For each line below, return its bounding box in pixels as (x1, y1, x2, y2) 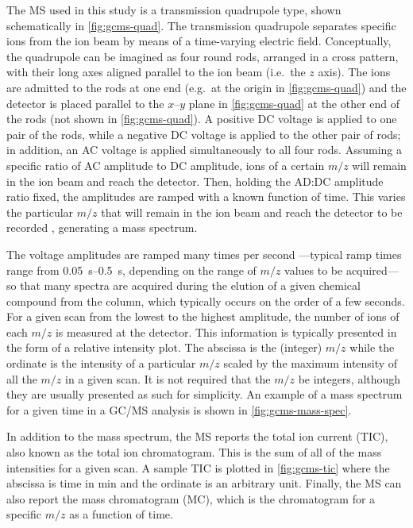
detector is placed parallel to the (6, 94, 164, 111)
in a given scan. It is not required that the (65, 370, 271, 387)
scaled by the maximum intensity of (223, 355, 398, 372)
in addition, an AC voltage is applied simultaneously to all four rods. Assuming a (6, 141, 402, 158)
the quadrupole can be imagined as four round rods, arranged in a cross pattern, (6, 48, 399, 64)
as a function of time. (69, 506, 173, 522)
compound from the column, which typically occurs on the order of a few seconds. (6, 292, 405, 309)
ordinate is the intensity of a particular (6, 355, 196, 372)
